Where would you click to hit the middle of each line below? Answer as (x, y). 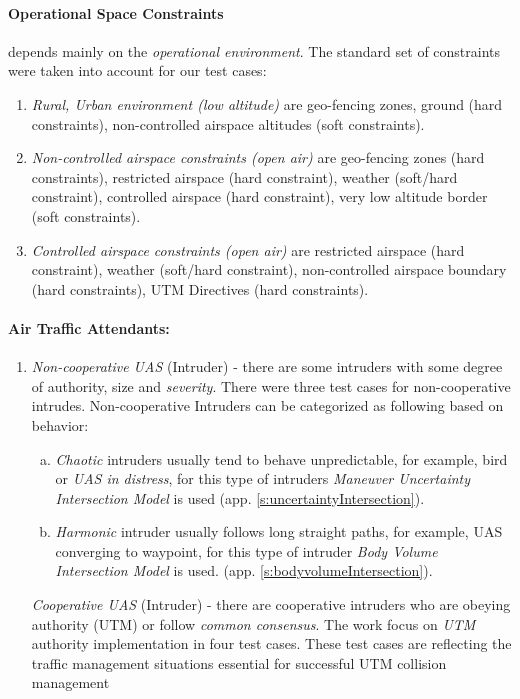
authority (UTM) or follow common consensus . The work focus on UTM (253, 623)
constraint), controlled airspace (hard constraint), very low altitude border (259, 196)
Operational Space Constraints (116, 12)
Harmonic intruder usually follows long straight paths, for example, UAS (279, 531)
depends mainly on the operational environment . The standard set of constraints (254, 50)
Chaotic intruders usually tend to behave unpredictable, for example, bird (281, 458)
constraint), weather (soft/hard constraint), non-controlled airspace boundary (269, 269)
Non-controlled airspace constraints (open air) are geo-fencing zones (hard (258, 157)
